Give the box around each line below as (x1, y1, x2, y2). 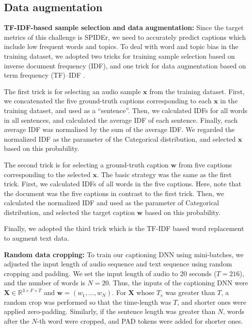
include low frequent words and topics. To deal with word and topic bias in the (4, 41, 238, 51)
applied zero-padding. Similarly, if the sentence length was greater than (4, 306, 216, 316)
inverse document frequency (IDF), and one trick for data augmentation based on (4, 60, 246, 70)
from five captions (178, 159, 232, 169)
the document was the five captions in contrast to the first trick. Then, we (4, 188, 224, 198)
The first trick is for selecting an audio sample (4, 86, 141, 96)
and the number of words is (4, 278, 85, 288)
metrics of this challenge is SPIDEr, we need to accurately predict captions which (4, 32, 246, 42)
